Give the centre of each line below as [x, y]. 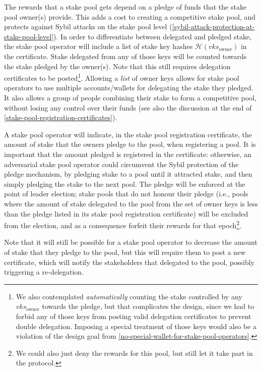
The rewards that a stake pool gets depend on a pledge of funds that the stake [125, 7]
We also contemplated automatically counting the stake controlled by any [129, 296]
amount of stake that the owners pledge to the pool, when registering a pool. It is [130, 144]
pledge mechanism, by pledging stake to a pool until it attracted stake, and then [128, 174]
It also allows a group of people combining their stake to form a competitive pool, [130, 97]
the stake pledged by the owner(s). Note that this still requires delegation [117, 66]
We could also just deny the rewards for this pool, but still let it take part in [134, 353]
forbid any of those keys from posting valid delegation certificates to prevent [134, 316]
